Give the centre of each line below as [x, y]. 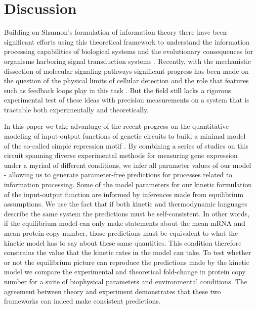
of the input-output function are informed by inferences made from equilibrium [124, 194]
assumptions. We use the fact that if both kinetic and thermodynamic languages [126, 204]
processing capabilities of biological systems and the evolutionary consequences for [128, 51]
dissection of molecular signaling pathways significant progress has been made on [126, 71]
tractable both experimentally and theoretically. [76, 109]
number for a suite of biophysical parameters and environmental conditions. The [126, 281]
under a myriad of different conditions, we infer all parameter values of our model [128, 165]
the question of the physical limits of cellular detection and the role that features [127, 80]
